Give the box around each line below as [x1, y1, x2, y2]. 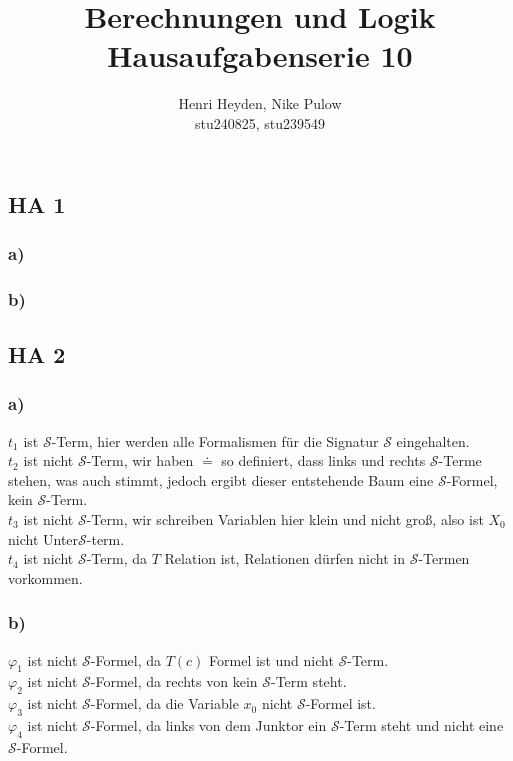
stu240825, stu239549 [194, 112, 326, 133]
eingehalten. [396, 430, 470, 451]
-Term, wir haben [86, 450, 194, 471]
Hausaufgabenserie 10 [107, 35, 413, 76]
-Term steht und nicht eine [339, 714, 504, 735]
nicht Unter [8, 528, 79, 549]
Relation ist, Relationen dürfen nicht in [164, 548, 405, 569]
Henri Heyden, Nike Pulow [178, 93, 342, 114]
